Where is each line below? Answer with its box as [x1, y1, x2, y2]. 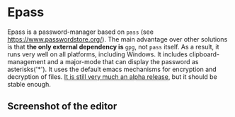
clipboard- [188, 50, 220, 58]
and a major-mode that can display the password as [47, 57, 199, 66]
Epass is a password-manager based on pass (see [7, 27, 154, 36]
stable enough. [7, 80, 51, 88]
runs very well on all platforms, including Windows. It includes [7, 50, 188, 58]
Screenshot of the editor [7, 100, 117, 113]
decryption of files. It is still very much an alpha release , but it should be [7, 72, 217, 81]
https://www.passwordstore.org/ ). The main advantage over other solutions [7, 35, 228, 43]
